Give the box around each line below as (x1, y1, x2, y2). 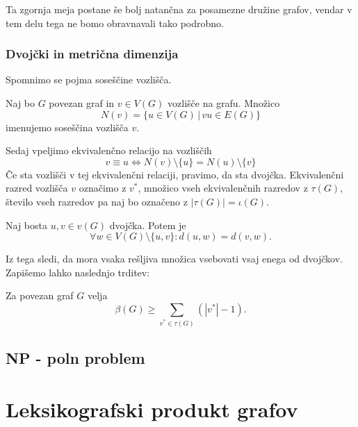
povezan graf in (49, 96, 115, 110)
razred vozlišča (6, 181, 68, 195)
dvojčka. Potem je (109, 217, 186, 232)
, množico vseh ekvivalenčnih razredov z (138, 181, 308, 195)
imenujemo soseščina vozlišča (6, 119, 129, 134)
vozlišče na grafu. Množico (168, 96, 280, 110)
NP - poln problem (6, 347, 145, 369)
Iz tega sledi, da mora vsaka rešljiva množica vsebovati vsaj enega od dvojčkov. (6, 251, 343, 266)
